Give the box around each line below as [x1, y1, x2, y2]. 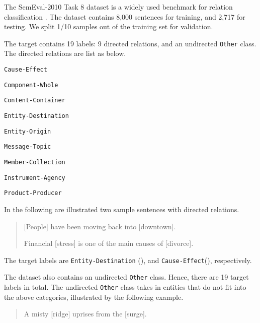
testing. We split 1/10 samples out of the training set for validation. [4, 21, 213, 32]
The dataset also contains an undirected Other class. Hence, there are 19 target [4, 272, 249, 282]
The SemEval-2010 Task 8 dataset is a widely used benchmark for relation [4, 2, 233, 12]
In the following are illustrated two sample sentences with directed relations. [4, 204, 239, 214]
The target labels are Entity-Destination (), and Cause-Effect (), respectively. [4, 254, 252, 265]
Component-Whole [4, 81, 58, 89]
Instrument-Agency [4, 174, 65, 181]
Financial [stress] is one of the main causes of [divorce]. [24, 238, 194, 248]
